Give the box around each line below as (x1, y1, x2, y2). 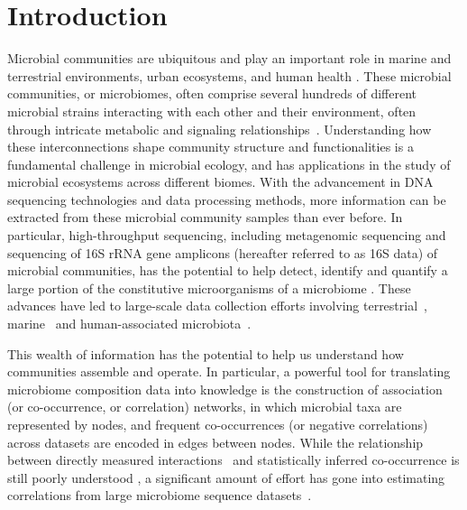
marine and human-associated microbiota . (7, 314, 252, 333)
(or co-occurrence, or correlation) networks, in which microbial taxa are (7, 397, 402, 416)
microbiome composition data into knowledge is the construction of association (7, 379, 443, 398)
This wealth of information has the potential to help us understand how (7, 344, 404, 363)
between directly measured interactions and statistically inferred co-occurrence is (7, 450, 460, 469)
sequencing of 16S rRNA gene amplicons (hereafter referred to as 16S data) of (7, 243, 438, 262)
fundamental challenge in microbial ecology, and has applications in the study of (7, 154, 451, 173)
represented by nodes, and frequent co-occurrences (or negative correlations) (7, 415, 428, 433)
